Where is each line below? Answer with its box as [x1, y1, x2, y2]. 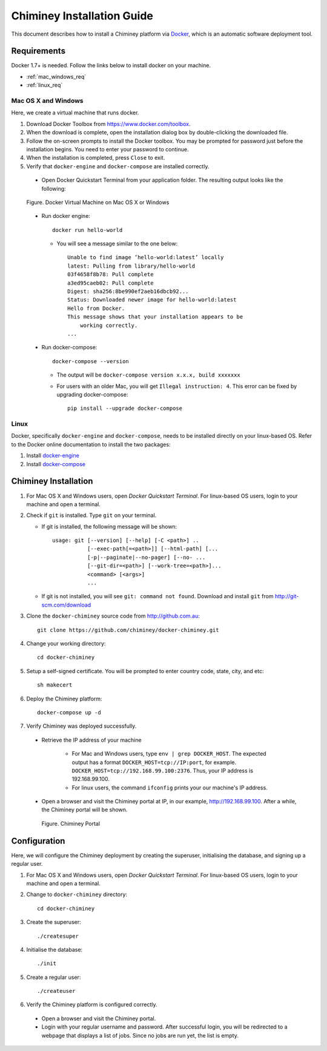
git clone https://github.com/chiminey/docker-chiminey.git [37, 627, 219, 633]
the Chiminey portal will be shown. [41, 806, 128, 814]
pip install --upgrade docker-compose [67, 405, 183, 412]
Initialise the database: [26, 946, 83, 953]
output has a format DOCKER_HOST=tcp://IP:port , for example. [71, 759, 237, 766]
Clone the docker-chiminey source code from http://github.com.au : [26, 612, 200, 620]
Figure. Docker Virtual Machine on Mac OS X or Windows [26, 199, 170, 206]
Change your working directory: [26, 640, 106, 647]
